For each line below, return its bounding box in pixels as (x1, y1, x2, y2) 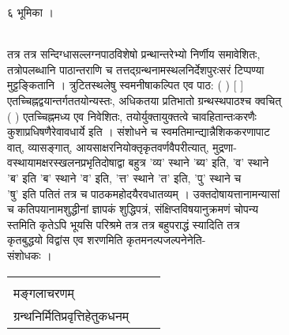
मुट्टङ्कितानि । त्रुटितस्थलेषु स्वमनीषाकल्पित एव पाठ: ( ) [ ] (7, 77, 244, 93)
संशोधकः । (7, 247, 52, 263)
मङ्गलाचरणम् (13, 283, 74, 302)
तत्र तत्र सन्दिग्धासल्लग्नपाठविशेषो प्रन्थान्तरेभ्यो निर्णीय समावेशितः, (7, 46, 261, 62)
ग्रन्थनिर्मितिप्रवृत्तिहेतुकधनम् (13, 306, 129, 325)
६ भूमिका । (7, 4, 54, 20)
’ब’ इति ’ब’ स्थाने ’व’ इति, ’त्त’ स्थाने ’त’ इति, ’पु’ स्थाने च (7, 169, 242, 186)
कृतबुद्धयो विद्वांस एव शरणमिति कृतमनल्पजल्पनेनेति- (7, 231, 206, 248)
